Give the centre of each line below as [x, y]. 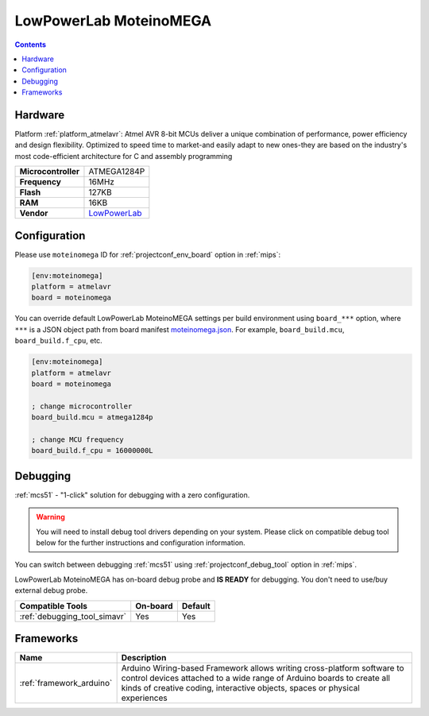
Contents [31, 45]
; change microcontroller [82, 406]
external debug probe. [51, 590]
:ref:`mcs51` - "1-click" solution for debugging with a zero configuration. [132, 495]
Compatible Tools [53, 606]
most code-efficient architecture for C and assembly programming [124, 156]
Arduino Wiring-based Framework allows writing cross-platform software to [263, 668]
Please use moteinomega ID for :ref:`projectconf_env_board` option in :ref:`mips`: [148, 254]
